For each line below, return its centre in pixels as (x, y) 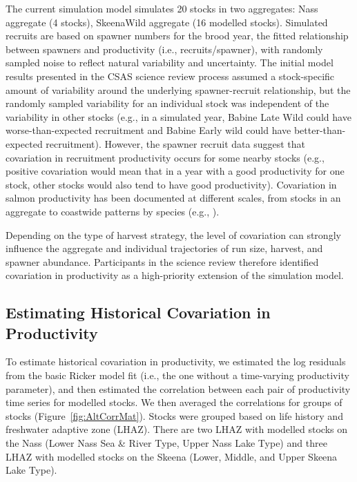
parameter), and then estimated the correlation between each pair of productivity (178, 388)
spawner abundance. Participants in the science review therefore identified (162, 261)
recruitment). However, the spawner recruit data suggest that (176, 143)
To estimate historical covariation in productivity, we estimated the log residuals (176, 361)
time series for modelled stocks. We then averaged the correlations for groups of (174, 402)
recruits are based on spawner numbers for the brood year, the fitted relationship (177, 36)
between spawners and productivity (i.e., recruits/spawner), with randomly (164, 49)
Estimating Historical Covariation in (138, 312)
